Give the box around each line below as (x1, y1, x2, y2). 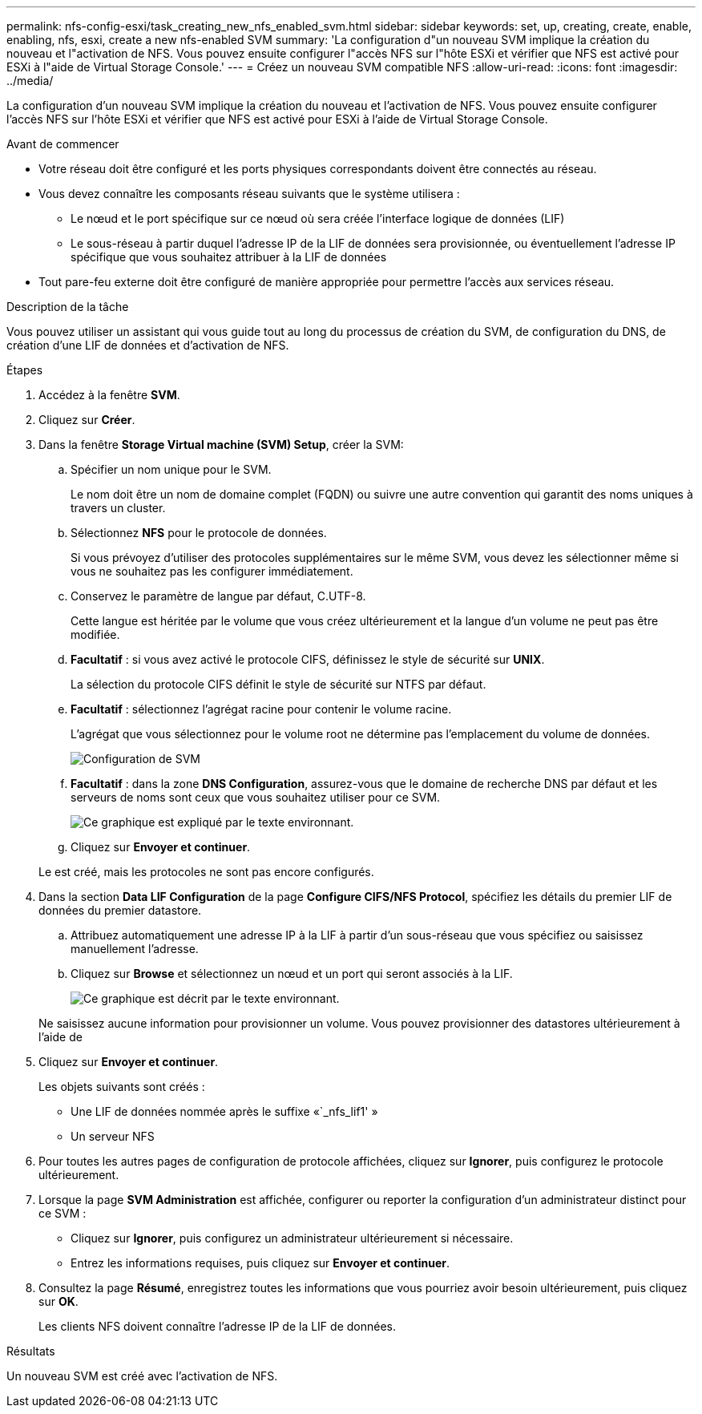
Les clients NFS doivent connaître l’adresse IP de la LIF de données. (38, 1319, 396, 1333)
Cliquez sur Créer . (38, 413, 135, 426)
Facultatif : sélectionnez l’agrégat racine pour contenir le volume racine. (71, 702, 452, 716)
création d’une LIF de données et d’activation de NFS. (6, 338, 289, 352)
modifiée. (71, 628, 120, 641)
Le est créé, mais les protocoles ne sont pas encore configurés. (38, 865, 374, 879)
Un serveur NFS (71, 1129, 155, 1143)
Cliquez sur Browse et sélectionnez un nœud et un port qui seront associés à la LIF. (71, 967, 513, 980)
